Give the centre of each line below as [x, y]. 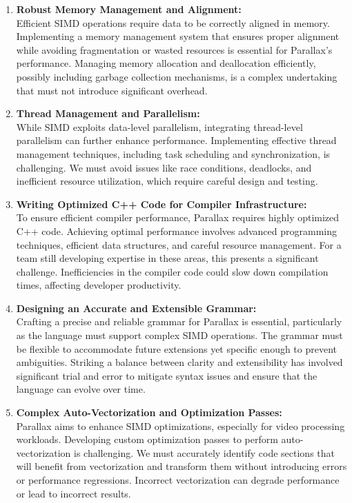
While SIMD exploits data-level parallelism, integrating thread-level [159, 126]
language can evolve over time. [81, 389]
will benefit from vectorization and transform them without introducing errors [182, 466]
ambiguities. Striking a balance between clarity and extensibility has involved [179, 362]
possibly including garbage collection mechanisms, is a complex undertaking [177, 76]
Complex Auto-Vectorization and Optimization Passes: [149, 412]
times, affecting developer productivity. [99, 285]
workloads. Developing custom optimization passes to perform [147, 439]
